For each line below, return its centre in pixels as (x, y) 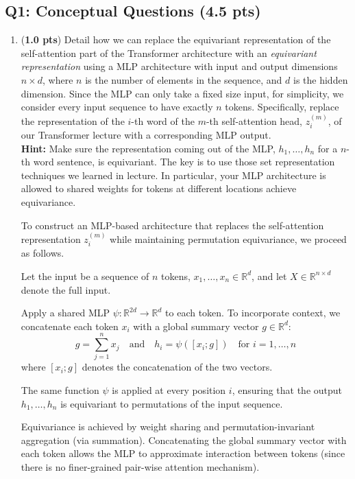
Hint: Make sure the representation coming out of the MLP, (148, 148)
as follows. (42, 253)
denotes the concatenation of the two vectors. (177, 367)
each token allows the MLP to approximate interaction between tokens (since (183, 453)
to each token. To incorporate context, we (253, 313)
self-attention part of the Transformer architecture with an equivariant (169, 52)
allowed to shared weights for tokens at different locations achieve (159, 188)
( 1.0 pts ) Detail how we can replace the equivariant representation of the (176, 39)
